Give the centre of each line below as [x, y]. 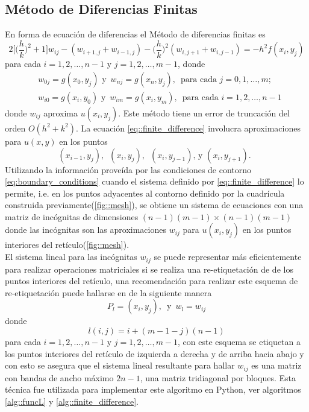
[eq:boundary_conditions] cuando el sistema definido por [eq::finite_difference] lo [154, 181]
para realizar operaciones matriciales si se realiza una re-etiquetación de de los [149, 269]
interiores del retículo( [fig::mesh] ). [67, 245]
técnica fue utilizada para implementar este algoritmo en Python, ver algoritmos [153, 389]
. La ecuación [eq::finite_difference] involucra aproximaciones [188, 128]
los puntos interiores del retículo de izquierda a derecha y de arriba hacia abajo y [154, 353]
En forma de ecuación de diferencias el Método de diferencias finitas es [135, 34]
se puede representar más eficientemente [228, 257]
